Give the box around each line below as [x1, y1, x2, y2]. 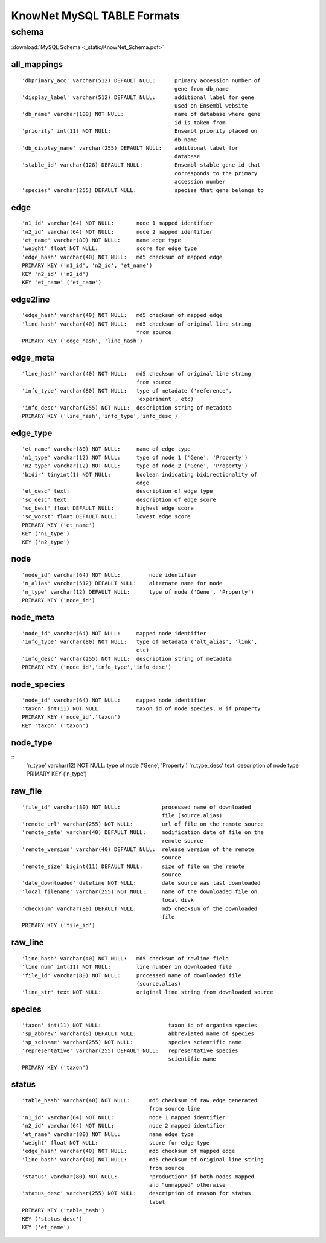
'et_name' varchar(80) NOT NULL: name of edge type [22, 446, 191, 452]
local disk [161, 897, 194, 904]
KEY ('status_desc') [22, 1215, 83, 1222]
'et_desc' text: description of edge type [22, 488, 213, 495]
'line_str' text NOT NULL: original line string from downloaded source [22, 989, 273, 996]
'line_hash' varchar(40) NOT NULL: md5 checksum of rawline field [22, 955, 229, 962]
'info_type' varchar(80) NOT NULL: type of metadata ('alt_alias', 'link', [22, 638, 258, 646]
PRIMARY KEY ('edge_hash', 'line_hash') [22, 337, 143, 344]
